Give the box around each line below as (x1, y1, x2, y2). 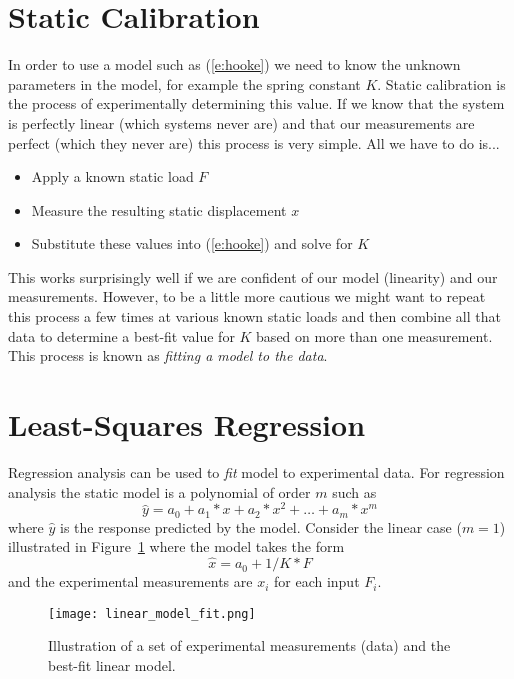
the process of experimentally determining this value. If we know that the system (8, 93, 505, 114)
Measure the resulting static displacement (31, 199, 287, 220)
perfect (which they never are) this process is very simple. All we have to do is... (8, 132, 500, 153)
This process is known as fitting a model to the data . (8, 345, 328, 366)
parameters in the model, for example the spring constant (8, 73, 361, 94)
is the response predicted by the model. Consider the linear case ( (60, 516, 462, 537)
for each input (273, 571, 360, 592)
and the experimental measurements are (8, 571, 253, 592)
